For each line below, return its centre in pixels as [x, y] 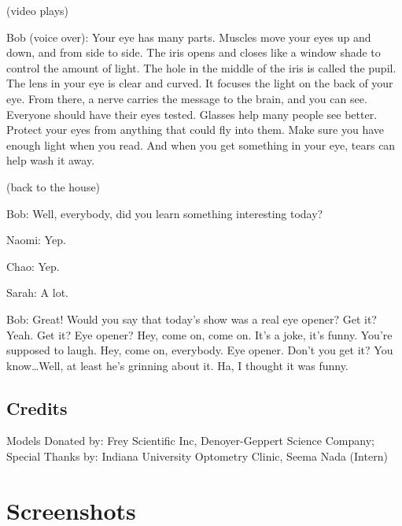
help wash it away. [51, 160]
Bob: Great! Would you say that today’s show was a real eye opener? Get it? [192, 319]
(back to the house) [53, 186]
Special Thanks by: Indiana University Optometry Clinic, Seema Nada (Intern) [197, 456]
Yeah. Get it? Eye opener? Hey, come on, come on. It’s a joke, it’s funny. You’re [199, 334]
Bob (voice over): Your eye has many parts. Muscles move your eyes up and [189, 37]
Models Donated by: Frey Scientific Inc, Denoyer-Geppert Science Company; [190, 441]
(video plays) [38, 10]
